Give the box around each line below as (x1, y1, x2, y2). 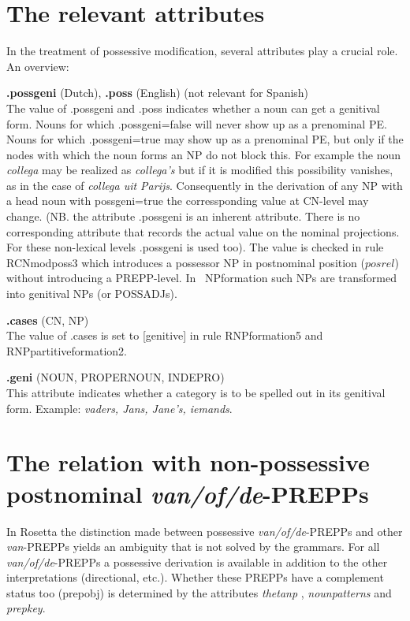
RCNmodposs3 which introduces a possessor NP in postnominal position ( (6, 254, 365, 270)
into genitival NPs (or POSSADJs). (6, 285, 177, 302)
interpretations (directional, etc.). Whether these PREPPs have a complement (6, 569, 384, 586)
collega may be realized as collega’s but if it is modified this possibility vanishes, (6, 162, 393, 178)
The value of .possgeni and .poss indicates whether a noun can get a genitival (6, 99, 380, 116)
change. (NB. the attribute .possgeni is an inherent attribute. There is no (6, 208, 360, 225)
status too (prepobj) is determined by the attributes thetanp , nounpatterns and (6, 584, 392, 601)
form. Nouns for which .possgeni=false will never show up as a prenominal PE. (6, 115, 387, 132)
